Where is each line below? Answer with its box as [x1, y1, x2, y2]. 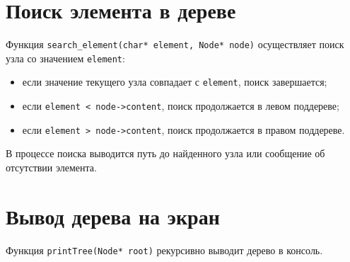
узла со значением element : [6, 50, 125, 65]
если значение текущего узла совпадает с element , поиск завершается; [22, 74, 327, 89]
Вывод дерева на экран [6, 201, 220, 230]
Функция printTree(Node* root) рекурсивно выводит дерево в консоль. [6, 242, 323, 257]
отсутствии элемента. [6, 160, 97, 174]
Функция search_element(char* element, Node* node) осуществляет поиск [6, 37, 344, 52]
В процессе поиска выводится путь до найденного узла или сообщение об [6, 146, 325, 161]
